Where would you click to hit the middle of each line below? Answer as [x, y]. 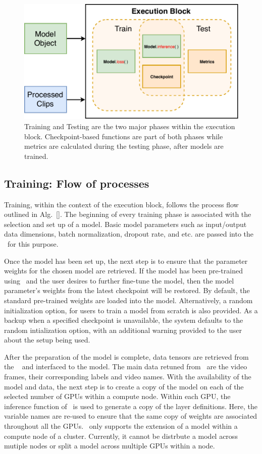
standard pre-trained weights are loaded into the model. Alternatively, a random [128, 300]
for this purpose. [33, 243]
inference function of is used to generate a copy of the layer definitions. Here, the [131, 406]
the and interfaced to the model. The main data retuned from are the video [126, 366]
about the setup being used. [47, 340]
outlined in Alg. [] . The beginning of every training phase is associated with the [128, 214]
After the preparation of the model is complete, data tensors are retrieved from [126, 356]
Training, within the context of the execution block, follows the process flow [121, 204]
